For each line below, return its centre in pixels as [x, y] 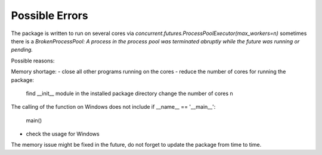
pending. [22, 50]
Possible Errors [50, 15]
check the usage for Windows [63, 134]
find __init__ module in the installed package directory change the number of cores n [130, 93]
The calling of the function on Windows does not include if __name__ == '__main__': [113, 107]
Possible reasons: [33, 61]
